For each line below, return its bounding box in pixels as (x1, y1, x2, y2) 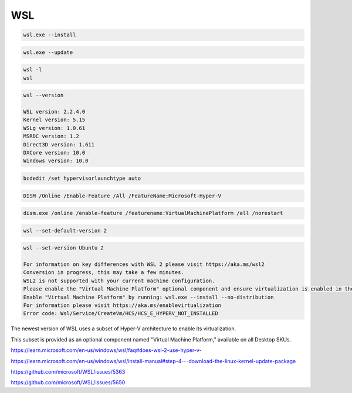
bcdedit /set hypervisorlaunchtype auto (23, 175, 141, 182)
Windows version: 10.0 (23, 158, 89, 164)
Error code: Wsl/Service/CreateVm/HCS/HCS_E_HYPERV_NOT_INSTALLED (23, 310, 218, 317)
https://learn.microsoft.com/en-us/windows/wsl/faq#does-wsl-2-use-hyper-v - (11, 347, 202, 354)
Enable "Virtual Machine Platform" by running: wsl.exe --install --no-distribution (23, 293, 274, 300)
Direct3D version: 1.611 (23, 141, 95, 148)
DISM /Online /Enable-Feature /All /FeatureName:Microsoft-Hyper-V (23, 192, 222, 199)
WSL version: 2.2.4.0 (23, 108, 86, 115)
